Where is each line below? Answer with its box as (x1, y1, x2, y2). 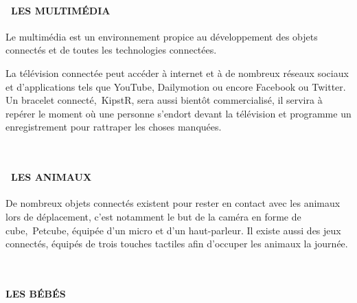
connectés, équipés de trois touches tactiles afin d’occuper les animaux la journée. (5, 236, 348, 251)
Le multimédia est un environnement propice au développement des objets (5, 29, 318, 43)
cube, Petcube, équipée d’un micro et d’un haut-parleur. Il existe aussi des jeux (5, 223, 341, 237)
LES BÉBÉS (5, 286, 66, 300)
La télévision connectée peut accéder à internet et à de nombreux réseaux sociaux (5, 65, 349, 80)
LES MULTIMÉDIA (11, 3, 111, 17)
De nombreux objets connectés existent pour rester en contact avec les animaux (5, 196, 341, 210)
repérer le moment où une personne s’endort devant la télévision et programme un (5, 106, 352, 120)
